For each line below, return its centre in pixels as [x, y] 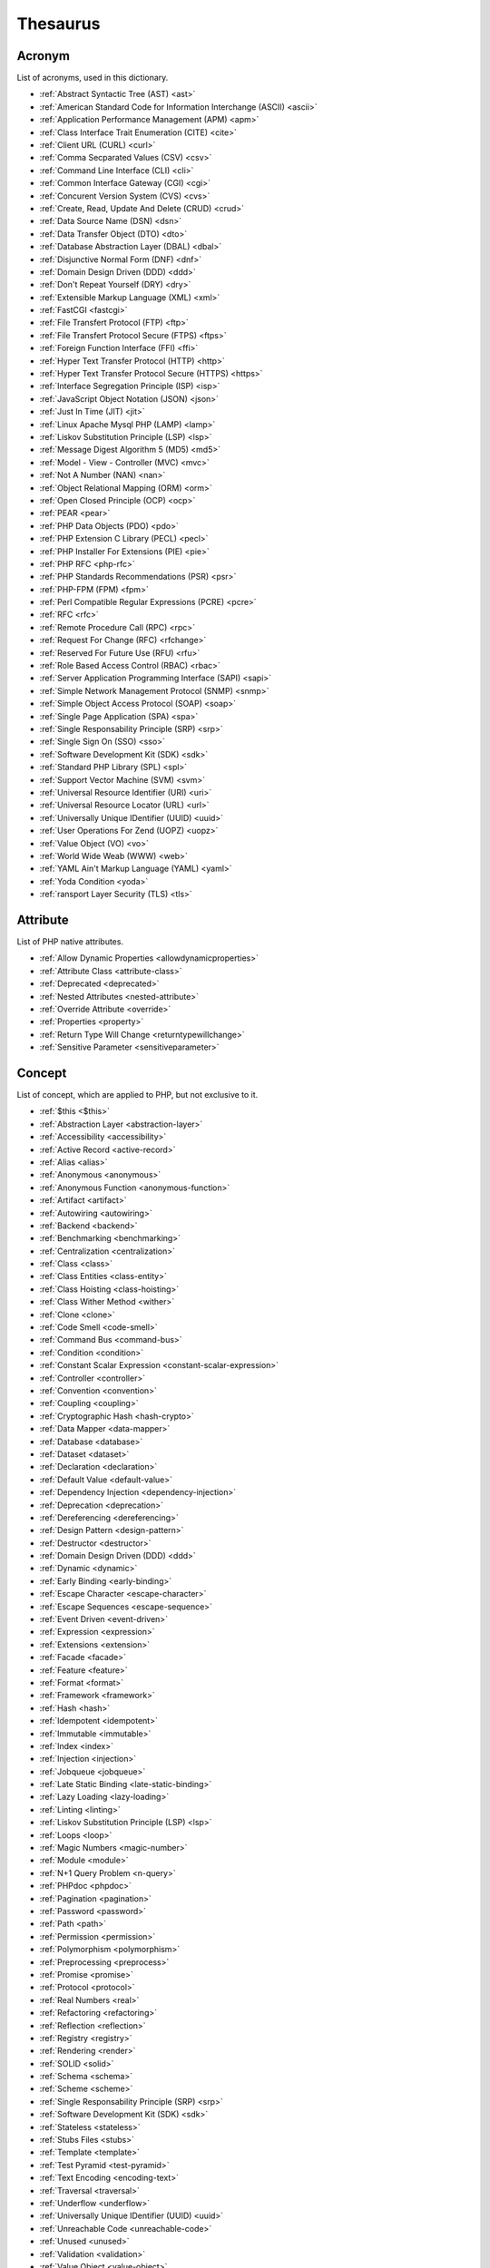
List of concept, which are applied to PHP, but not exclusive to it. [137, 1095]
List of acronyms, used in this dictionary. [93, 78]
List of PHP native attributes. [70, 941]
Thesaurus [59, 24]
